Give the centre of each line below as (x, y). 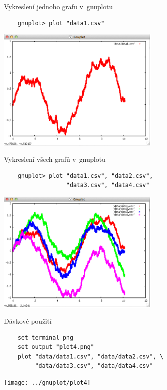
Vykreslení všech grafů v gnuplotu (55, 159)
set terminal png (46, 337)
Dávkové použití (28, 320)
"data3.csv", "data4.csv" (108, 185)
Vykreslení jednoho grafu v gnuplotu (58, 6)
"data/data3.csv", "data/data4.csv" (94, 366)
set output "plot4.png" (56, 347)
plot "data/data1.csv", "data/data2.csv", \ (91, 356)
